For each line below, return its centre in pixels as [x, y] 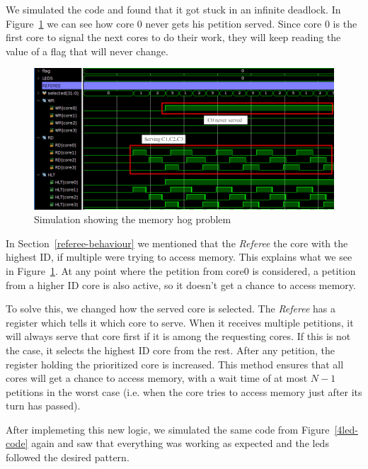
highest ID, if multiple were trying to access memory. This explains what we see [179, 257]
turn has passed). [43, 406]
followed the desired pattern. [68, 457]
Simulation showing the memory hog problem [133, 219]
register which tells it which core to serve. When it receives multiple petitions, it [180, 322]
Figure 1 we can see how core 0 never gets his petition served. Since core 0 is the [182, 23]
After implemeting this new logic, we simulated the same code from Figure [168, 429]
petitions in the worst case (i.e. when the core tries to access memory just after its [184, 391]
